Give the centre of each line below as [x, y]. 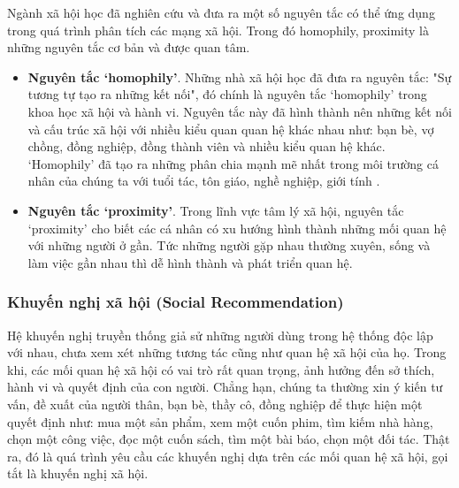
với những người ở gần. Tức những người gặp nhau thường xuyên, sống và [229, 245]
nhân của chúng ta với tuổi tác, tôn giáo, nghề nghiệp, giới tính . [204, 181]
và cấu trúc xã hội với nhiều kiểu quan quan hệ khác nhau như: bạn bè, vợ [231, 129]
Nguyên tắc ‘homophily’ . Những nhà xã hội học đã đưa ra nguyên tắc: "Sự [240, 76]
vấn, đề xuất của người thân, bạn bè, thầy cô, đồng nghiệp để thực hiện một [215, 404]
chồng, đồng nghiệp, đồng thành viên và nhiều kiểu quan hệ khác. [207, 146]
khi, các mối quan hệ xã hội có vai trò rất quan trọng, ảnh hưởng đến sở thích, [221, 369]
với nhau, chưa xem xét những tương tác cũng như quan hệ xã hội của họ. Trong [227, 352]
